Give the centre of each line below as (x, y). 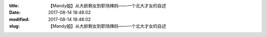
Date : (15, 13)
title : (14, 6)
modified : (19, 19)
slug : (14, 26)
